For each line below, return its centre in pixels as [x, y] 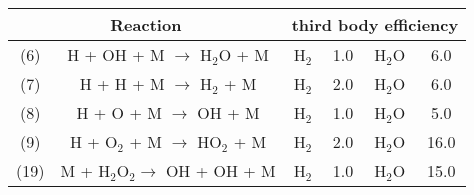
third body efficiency [375, 24]
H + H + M [122, 83]
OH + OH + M [220, 170]
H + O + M [119, 112]
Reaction [146, 24]
